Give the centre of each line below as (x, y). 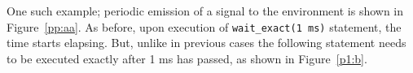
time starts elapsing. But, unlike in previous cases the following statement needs (206, 43)
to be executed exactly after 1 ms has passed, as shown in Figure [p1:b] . (187, 58)
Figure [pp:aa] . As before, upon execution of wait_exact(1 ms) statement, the (204, 26)
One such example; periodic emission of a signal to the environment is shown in (205, 11)
